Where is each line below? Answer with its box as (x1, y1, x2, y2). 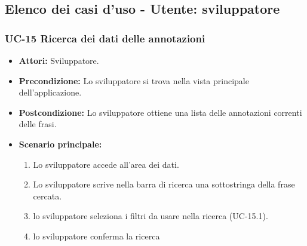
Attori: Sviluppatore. (19, 54, 99, 66)
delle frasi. (19, 118, 57, 130)
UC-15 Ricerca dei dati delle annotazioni (5, 30, 205, 45)
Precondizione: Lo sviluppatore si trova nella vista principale (19, 74, 249, 87)
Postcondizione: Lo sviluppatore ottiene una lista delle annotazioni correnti (19, 106, 302, 118)
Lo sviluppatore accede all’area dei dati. (33, 158, 179, 170)
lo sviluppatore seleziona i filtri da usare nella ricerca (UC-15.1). (33, 210, 268, 222)
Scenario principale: (19, 137, 102, 150)
